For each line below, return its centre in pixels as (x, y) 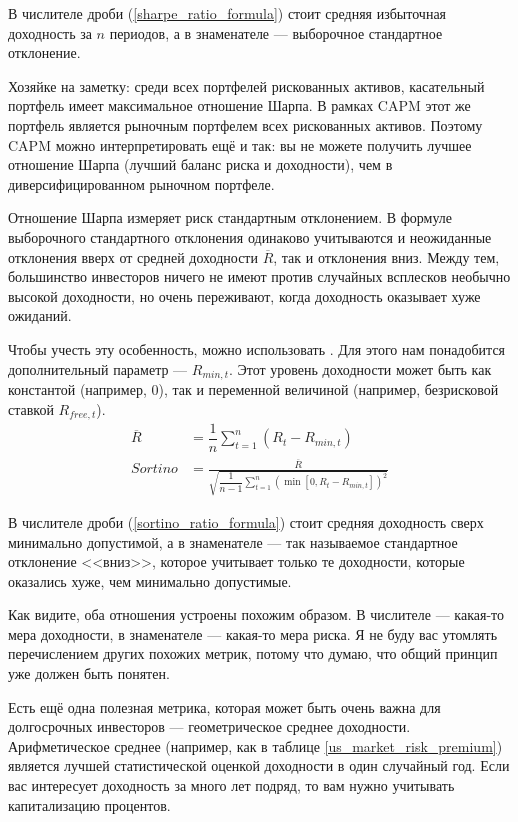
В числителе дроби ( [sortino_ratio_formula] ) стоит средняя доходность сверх (246, 521)
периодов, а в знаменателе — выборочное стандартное (276, 32)
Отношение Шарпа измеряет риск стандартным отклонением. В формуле (230, 217)
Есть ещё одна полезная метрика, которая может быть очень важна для (224, 706)
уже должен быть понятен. (89, 673)
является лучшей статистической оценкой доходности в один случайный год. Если (259, 765)
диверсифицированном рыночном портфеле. (141, 183)
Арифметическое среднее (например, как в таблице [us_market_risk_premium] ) (255, 745)
